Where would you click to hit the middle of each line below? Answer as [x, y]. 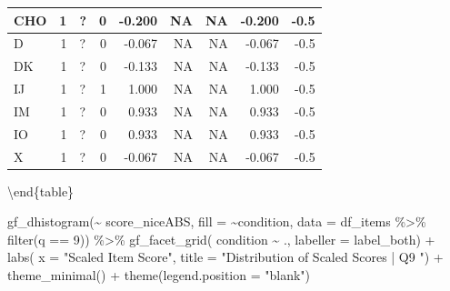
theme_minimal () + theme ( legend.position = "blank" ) [159, 275]
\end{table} [41, 191]
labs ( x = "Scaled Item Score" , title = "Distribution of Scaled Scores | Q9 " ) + [225, 257]
